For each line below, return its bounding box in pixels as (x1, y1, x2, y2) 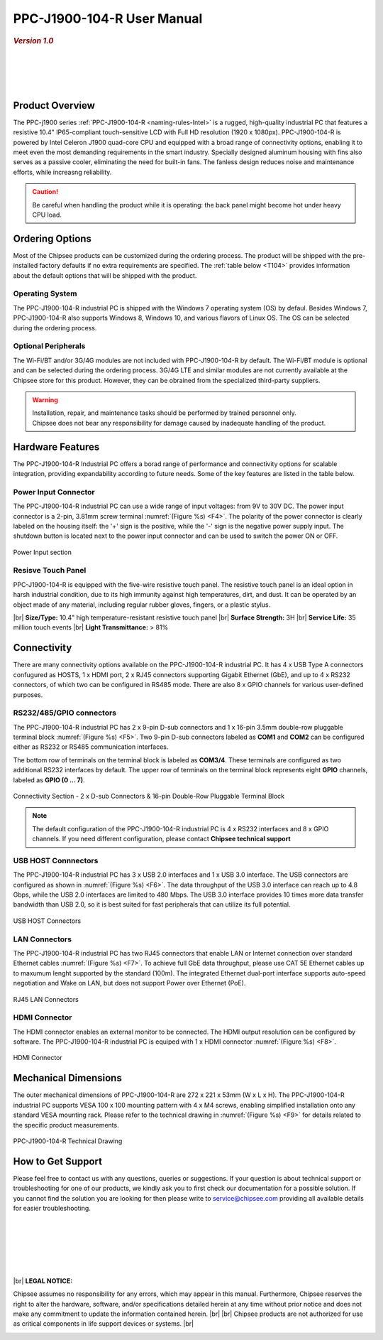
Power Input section (13, 548, 72, 556)
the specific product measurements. (13, 1120, 120, 1129)
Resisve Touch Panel (13, 566, 87, 576)
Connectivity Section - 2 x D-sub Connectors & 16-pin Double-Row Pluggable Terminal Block (13, 791, 285, 800)
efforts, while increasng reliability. (13, 168, 112, 176)
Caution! (32, 188, 59, 196)
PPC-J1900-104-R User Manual (13, 11, 203, 26)
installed (13, 261, 38, 270)
